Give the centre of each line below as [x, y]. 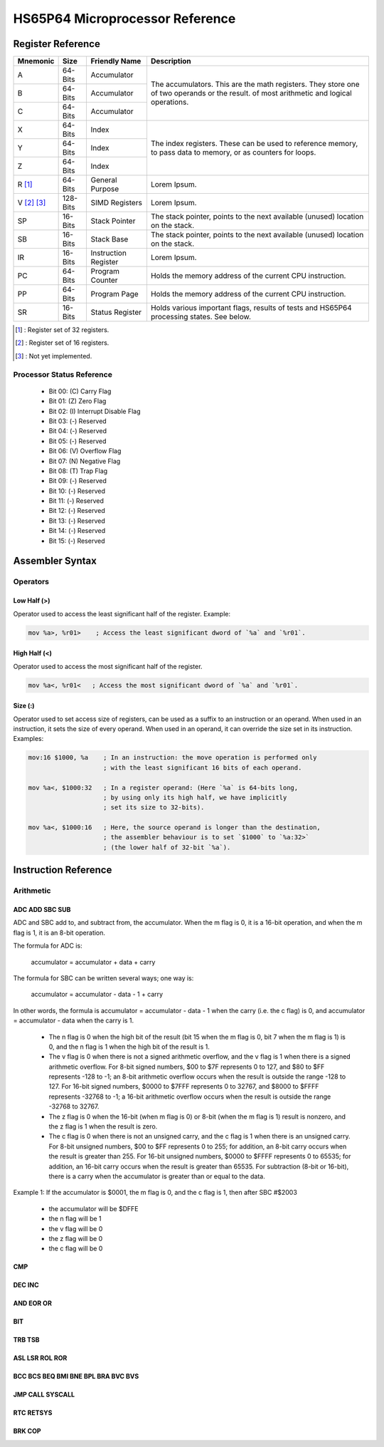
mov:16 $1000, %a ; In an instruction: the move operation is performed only [172, 758]
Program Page [114, 294]
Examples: [28, 739]
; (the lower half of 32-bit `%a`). [167, 847]
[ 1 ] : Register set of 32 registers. [62, 330]
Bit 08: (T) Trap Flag [78, 471]
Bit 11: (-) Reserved [76, 501]
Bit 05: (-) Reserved [78, 441]
